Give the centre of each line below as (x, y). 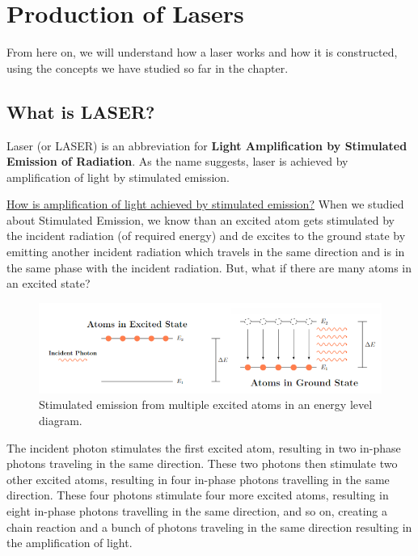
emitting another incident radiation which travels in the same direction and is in (206, 252)
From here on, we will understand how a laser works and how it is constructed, (202, 52)
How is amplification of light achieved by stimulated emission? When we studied (205, 204)
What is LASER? (81, 111)
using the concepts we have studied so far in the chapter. (148, 67)
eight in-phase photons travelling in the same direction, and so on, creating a (197, 510)
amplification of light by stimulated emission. (118, 177)
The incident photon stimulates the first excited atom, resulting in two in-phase (204, 447)
